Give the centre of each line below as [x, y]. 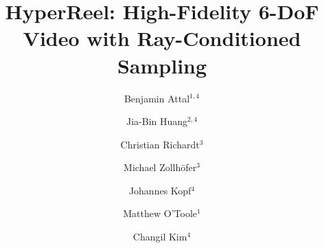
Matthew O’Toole [160, 213]
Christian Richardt [160, 144]
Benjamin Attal [157, 98]
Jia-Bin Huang [157, 121]
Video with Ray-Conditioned [162, 38]
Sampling [162, 65]
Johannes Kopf [160, 190]
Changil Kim [160, 237]
